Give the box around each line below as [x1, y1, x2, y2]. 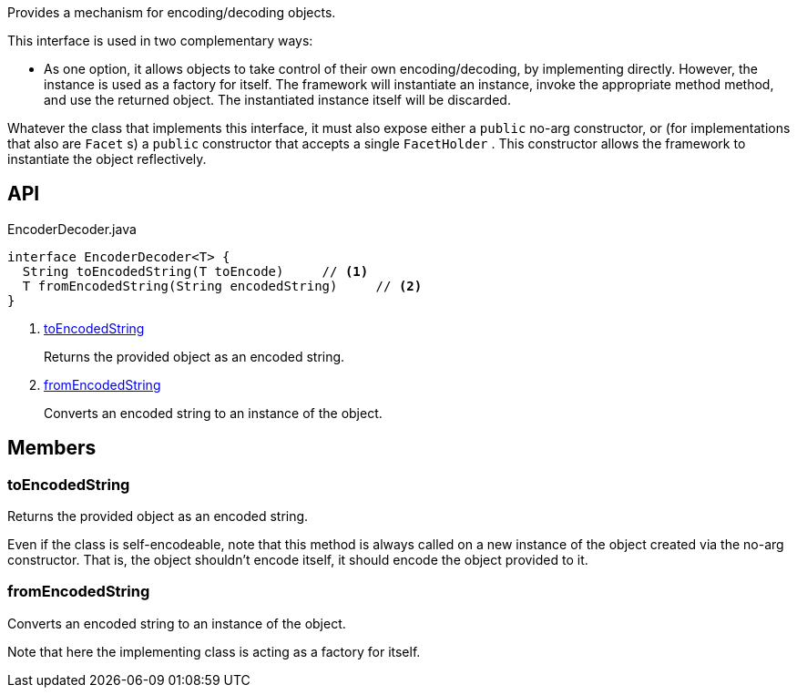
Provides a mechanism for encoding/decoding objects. [7, 5, 336, 20]
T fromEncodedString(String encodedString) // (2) [22, 278, 423, 293]
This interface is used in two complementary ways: [7, 33, 313, 48]
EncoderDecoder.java [7, 220, 137, 237]
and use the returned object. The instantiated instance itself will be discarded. [44, 92, 511, 107]
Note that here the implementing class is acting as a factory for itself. [7, 643, 421, 659]
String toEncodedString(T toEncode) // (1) [22, 263, 369, 279]
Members [7, 436, 97, 460]
